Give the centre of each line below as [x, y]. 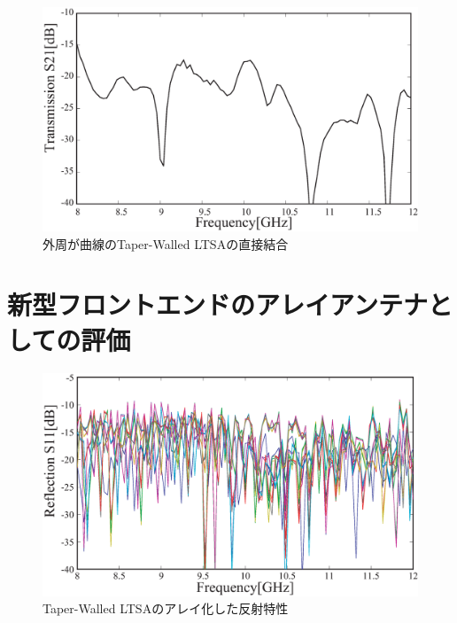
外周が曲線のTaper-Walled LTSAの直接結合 [166, 243]
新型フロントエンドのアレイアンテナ [217, 304]
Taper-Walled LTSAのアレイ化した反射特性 [166, 608]
